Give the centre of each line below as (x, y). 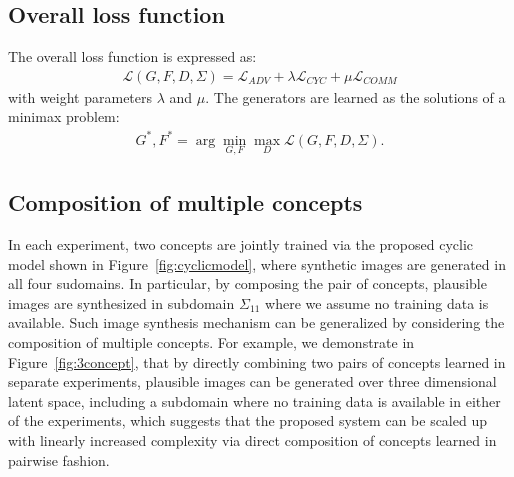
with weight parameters (80, 96)
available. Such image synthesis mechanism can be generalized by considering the (256, 322)
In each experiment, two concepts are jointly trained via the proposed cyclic (241, 243)
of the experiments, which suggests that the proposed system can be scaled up (247, 420)
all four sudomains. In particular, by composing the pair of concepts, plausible (247, 283)
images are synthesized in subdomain (121, 302)
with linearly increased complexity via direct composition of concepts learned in (252, 439)
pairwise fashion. (59, 459)
